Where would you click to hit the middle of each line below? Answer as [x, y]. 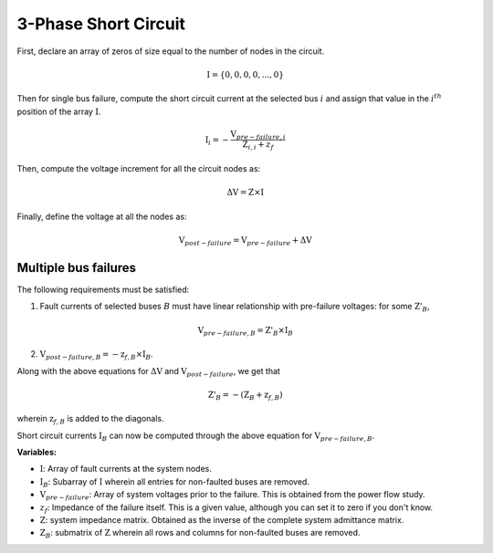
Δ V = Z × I [246, 193]
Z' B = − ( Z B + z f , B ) [245, 395]
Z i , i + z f [258, 146]
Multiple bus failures [77, 268]
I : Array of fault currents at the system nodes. [126, 469]
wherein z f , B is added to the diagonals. [90, 420]
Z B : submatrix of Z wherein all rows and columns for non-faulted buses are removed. [200, 534]
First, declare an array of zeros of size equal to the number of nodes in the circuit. [171, 51]
